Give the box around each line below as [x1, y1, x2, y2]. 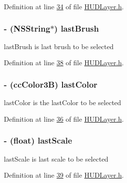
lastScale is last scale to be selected [4, 153, 109, 164]
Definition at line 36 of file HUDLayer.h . [4, 113, 124, 124]
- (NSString [4, 22, 50, 34]
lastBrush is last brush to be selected [4, 41, 114, 51]
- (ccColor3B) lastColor [4, 78, 97, 90]
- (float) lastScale [4, 134, 72, 146]
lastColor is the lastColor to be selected [4, 97, 121, 108]
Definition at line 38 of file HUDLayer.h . [4, 57, 124, 68]
